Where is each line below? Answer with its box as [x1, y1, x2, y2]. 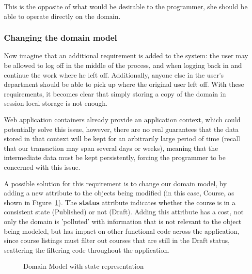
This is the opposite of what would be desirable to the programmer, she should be [4, 1, 248, 11]
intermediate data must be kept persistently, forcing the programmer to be [4, 152, 226, 162]
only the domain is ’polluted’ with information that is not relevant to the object [4, 216, 241, 226]
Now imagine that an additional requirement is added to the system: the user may [4, 50, 249, 61]
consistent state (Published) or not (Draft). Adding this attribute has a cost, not [4, 207, 244, 217]
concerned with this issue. [4, 161, 80, 172]
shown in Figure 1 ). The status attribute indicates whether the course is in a [4, 197, 236, 207]
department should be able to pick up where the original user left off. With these [4, 79, 244, 89]
